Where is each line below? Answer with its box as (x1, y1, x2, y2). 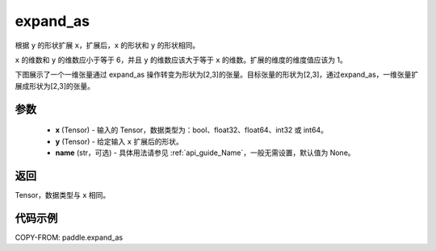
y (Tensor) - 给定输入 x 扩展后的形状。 (55, 136, 183, 146)
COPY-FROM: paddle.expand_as (15, 232, 124, 242)
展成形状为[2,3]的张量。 (15, 81, 95, 90)
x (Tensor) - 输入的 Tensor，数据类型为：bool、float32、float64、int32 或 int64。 (55, 125, 329, 135)
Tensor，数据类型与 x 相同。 (15, 190, 111, 199)
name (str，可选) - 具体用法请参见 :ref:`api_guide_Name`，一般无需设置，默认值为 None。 (55, 148, 355, 157)
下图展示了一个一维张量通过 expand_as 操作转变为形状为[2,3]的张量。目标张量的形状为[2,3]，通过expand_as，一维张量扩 (15, 69, 419, 80)
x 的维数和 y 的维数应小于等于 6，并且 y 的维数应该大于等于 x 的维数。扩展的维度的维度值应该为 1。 (15, 55, 347, 65)
